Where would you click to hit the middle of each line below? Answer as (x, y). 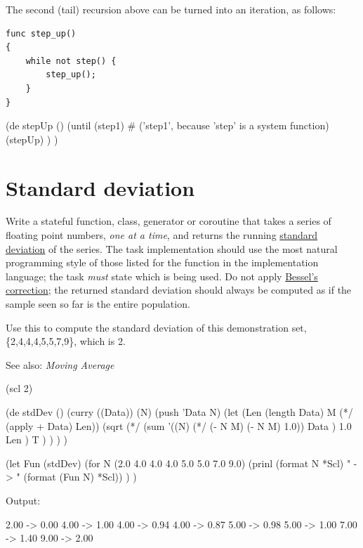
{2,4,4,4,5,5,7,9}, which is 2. (66, 341)
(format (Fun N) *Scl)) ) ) (80, 477)
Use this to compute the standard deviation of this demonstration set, (156, 327)
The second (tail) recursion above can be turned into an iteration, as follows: (171, 9)
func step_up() (41, 33)
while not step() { (71, 61)
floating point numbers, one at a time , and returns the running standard (162, 235)
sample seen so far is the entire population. (98, 304)
